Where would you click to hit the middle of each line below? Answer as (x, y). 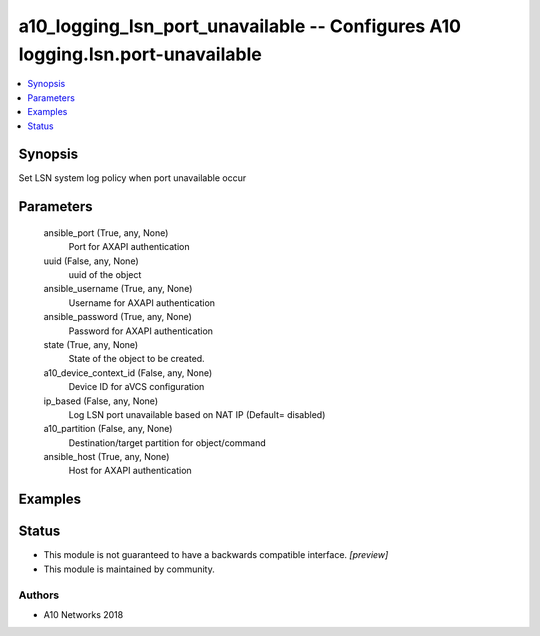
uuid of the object (105, 274)
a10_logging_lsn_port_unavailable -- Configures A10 (240, 26)
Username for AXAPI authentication (141, 302)
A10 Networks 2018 (83, 614)
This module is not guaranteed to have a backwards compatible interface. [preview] (216, 555)
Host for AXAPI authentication (130, 471)
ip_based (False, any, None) (101, 401)
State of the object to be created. (136, 359)
